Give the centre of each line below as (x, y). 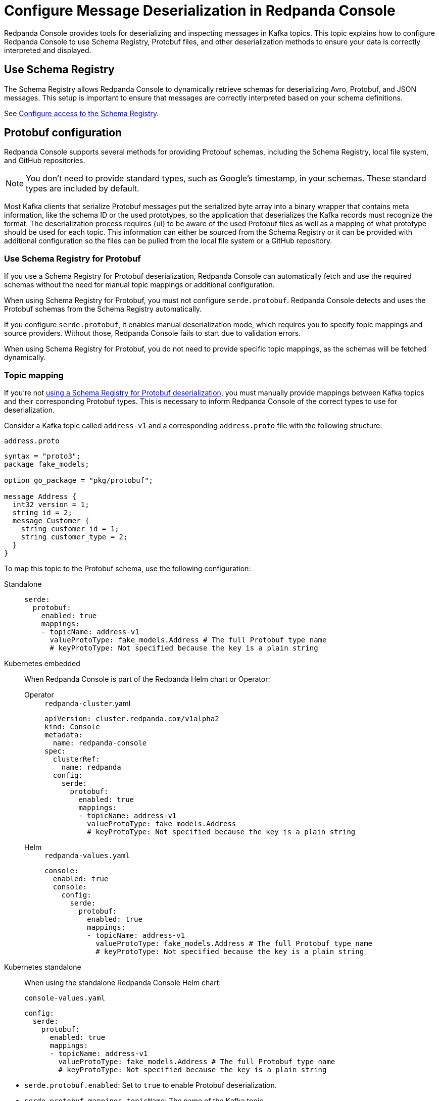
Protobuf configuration (63, 133)
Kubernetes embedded (42, 663)
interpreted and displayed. (48, 50)
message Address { (40, 496)
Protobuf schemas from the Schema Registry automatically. (103, 309)
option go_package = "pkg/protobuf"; (79, 480)
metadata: (64, 735)
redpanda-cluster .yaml (88, 703)
